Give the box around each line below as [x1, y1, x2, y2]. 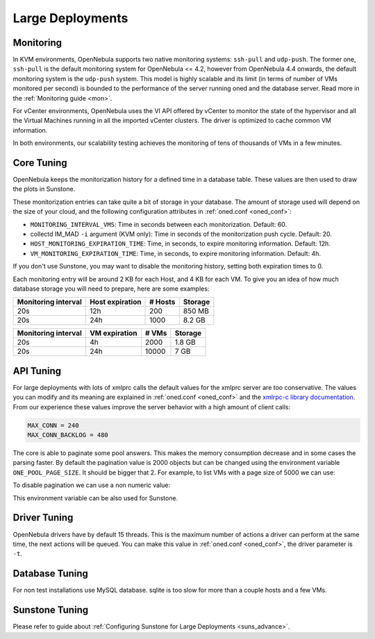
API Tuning [12, 365, 62, 377]
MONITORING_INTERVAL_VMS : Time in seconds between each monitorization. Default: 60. [30, 220, 287, 228]
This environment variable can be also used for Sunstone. [12, 493, 178, 502]
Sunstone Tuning [12, 604, 89, 616]
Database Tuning [12, 568, 88, 579]
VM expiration [89, 328, 137, 338]
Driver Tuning [12, 512, 74, 524]
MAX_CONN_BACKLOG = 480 [27, 431, 109, 439]
